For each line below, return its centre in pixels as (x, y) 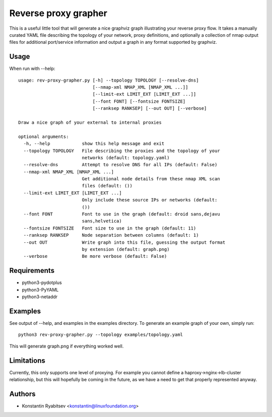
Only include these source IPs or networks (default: (150, 200)
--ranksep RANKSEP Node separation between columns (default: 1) (111, 235)
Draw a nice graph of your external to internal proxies (90, 122)
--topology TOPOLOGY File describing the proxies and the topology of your (122, 151)
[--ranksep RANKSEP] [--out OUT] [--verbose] (150, 109)
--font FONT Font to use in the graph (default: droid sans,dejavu (122, 214)
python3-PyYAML (40, 290)
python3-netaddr (40, 297)
